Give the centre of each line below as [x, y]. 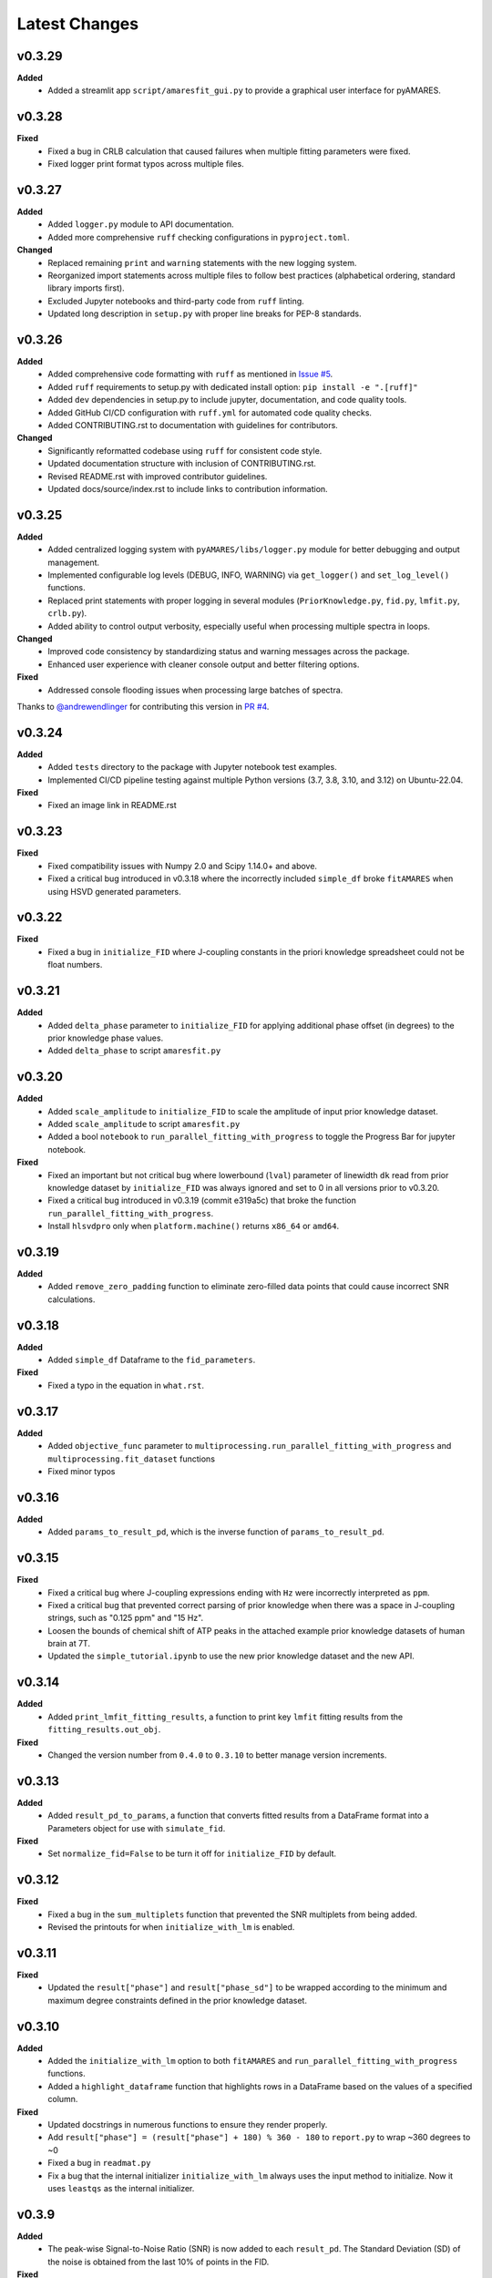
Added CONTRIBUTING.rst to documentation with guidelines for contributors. [193, 426]
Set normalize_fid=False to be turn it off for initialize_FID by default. [192, 1853]
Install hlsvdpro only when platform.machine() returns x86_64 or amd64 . [194, 1226]
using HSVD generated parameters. [114, 891]
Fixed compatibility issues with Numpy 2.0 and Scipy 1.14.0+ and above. [183, 866]
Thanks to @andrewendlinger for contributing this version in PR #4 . [143, 706]
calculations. [72, 1299]
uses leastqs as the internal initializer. [121, 2188]
